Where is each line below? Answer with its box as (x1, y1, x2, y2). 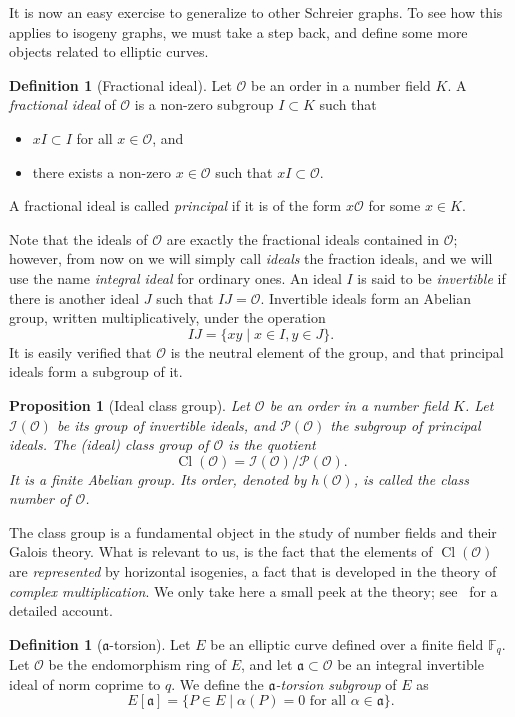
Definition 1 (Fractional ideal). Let (9, 74, 232, 95)
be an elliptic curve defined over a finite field (210, 633, 484, 654)
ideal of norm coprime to (9, 673, 161, 694)
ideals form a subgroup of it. (9, 361, 183, 382)
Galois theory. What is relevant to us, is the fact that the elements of (9, 541, 433, 562)
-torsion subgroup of (275, 673, 397, 694)
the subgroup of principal (330, 414, 481, 435)
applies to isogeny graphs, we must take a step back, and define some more (9, 21, 468, 42)
